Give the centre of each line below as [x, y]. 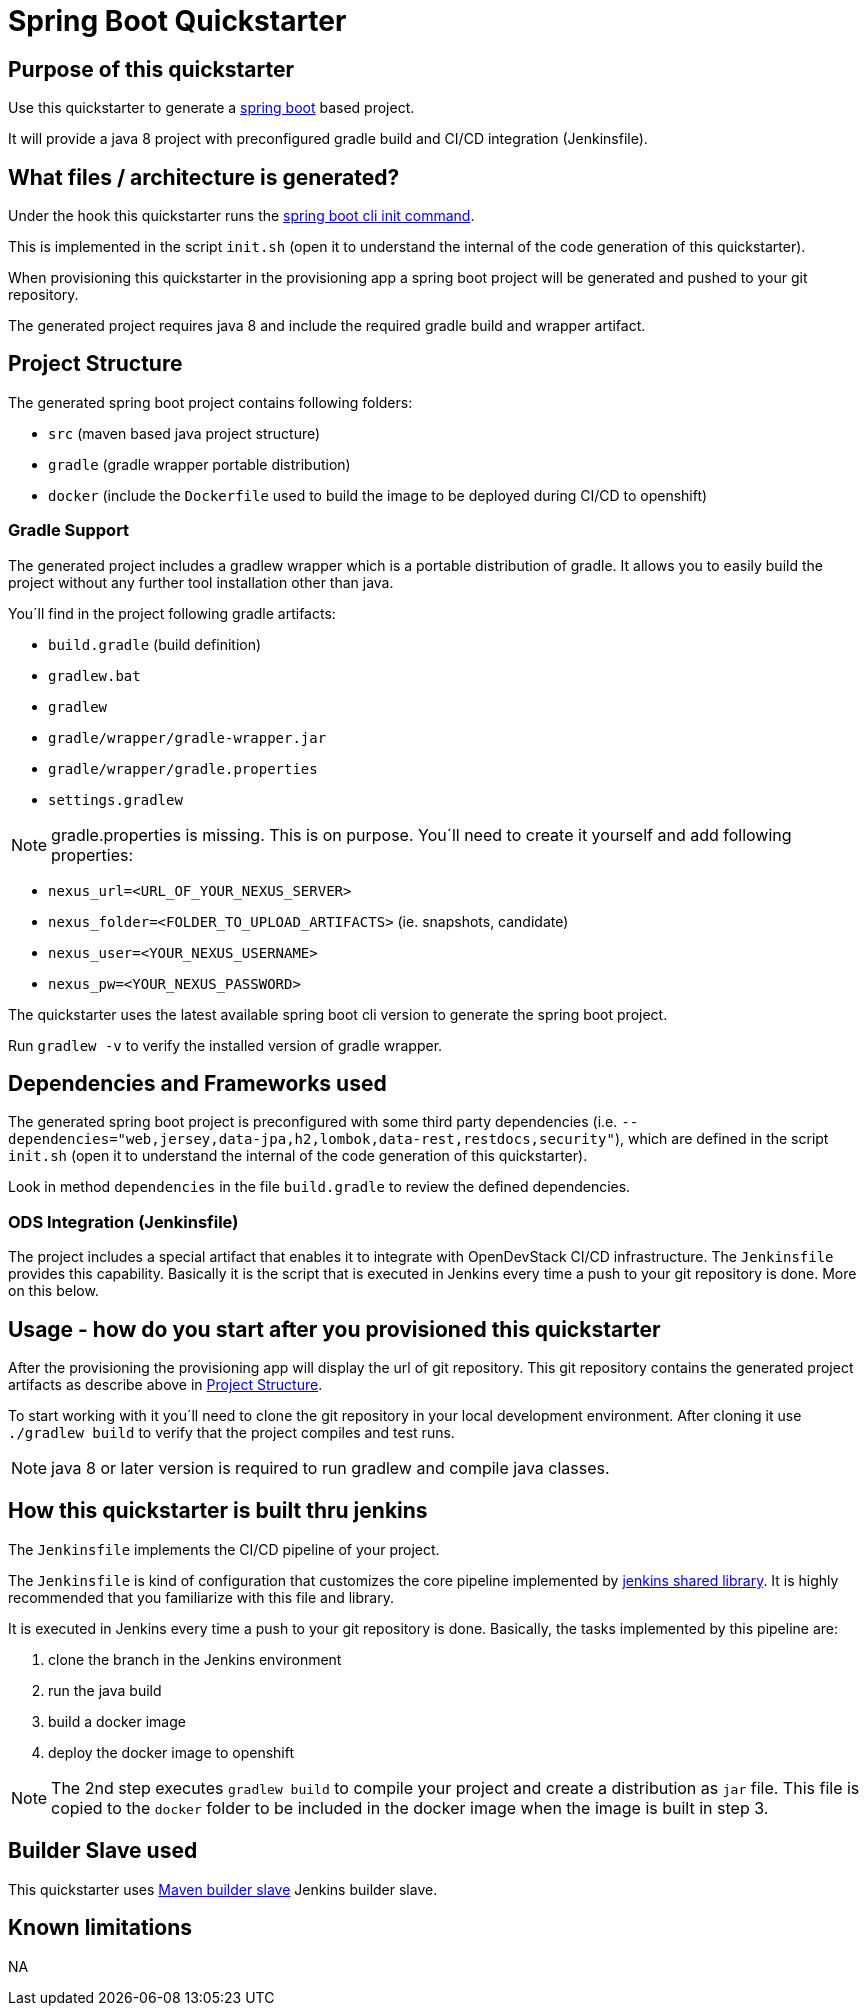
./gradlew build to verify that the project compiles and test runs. [231, 1433]
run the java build [105, 1690]
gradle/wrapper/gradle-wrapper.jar [187, 737]
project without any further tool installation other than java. [201, 582]
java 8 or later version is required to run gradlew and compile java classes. [330, 1468]
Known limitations [100, 1928]
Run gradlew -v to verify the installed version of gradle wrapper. [225, 1045]
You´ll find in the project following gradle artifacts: [172, 613]
